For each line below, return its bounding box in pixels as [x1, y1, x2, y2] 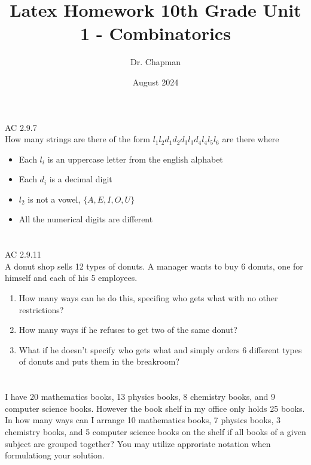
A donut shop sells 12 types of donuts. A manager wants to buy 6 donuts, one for [5, 259, 303, 272]
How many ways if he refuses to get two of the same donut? [19, 323, 237, 336]
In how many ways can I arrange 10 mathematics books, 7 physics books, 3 [5, 414, 280, 426]
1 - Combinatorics [80, 21, 231, 45]
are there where [222, 133, 279, 145]
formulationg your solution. [5, 449, 105, 461]
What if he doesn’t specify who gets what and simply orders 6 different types [19, 343, 302, 356]
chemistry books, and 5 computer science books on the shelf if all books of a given [5, 425, 306, 438]
